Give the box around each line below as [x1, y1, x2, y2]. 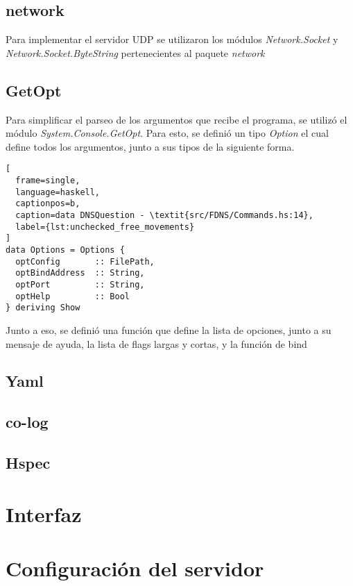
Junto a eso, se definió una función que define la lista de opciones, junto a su [6, 322, 332, 337]
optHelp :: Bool [15, 291, 130, 301]
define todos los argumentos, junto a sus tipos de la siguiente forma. [6, 139, 295, 153]
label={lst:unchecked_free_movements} [15, 221, 195, 232]
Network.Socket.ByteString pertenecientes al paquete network [6, 45, 265, 60]
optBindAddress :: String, [15, 268, 145, 278]
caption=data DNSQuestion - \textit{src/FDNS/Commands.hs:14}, [15, 210, 313, 220]
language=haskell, [15, 187, 101, 197]
